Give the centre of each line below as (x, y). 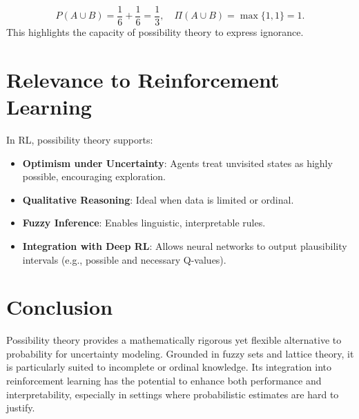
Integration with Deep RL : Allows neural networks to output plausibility (185, 245)
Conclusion (60, 307)
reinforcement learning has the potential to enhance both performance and (164, 381)
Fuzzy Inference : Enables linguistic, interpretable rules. (144, 223)
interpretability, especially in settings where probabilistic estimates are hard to (173, 394)
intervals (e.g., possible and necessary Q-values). (124, 259)
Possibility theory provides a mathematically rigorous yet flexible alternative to (174, 340)
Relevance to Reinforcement (143, 79)
